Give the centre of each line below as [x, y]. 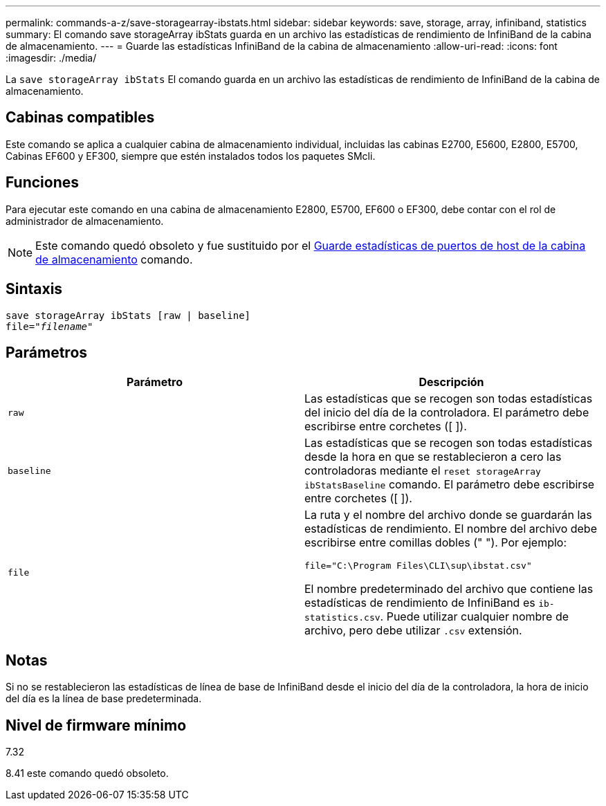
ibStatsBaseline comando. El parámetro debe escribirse [450, 485]
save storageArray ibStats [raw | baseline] [128, 315]
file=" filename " [49, 326]
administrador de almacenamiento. [85, 221]
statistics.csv [342, 618]
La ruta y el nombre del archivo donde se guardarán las [448, 515]
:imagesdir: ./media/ [51, 58]
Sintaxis [34, 289]
